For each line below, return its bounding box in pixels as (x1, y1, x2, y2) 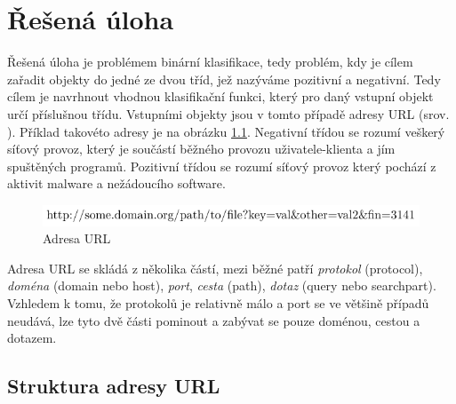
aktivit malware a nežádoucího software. (7, 174, 226, 193)
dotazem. (7, 329, 57, 347)
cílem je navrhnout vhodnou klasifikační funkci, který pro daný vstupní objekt (7, 87, 434, 106)
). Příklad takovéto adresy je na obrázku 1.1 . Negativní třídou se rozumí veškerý (7, 122, 445, 140)
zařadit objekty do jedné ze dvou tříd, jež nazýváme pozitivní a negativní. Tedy (7, 69, 441, 88)
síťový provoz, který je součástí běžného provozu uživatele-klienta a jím (7, 139, 396, 158)
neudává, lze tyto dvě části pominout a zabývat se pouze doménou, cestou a (7, 311, 420, 329)
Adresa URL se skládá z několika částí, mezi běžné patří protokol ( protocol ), (7, 258, 423, 277)
